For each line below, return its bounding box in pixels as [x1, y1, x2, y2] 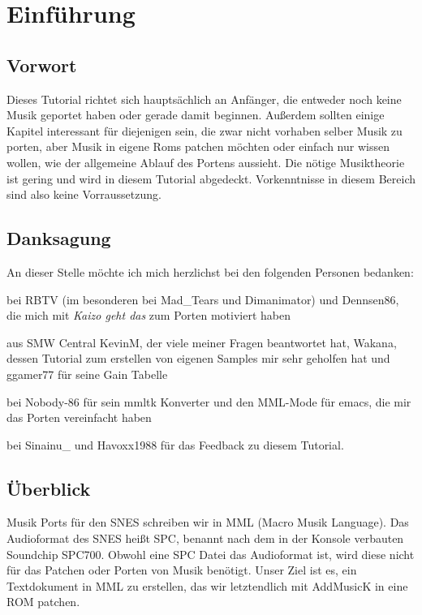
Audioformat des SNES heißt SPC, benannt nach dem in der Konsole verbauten [6, 530, 404, 547]
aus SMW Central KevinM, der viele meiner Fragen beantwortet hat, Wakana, [6, 333, 397, 351]
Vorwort [6, 52, 77, 77]
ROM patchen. [6, 593, 80, 610]
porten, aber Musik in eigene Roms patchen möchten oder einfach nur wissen [6, 138, 390, 155]
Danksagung [6, 226, 111, 251]
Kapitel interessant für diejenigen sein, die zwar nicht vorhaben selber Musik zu [6, 122, 403, 139]
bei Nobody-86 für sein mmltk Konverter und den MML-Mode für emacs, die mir [6, 393, 411, 410]
